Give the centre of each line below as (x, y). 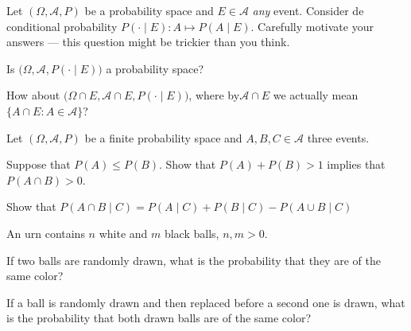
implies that (356, 164)
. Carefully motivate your (312, 26)
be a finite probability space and (163, 137)
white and (123, 233)
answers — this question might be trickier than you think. (148, 42)
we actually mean (316, 95)
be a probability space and (149, 10)
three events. (338, 137)
